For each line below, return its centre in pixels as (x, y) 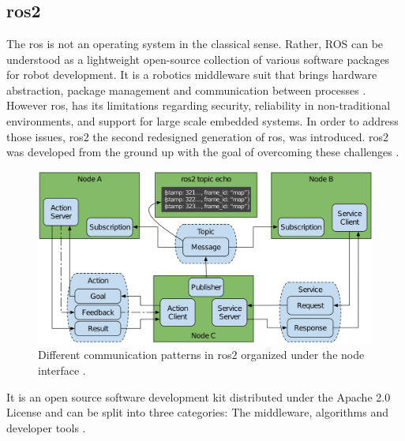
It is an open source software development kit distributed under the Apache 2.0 (199, 396)
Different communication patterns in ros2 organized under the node (201, 355)
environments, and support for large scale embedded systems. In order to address (202, 120)
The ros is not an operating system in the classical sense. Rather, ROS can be (195, 43)
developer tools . (46, 427)
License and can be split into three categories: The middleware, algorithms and (198, 412)
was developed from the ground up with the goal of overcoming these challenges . (203, 152)
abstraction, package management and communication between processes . (186, 90)
